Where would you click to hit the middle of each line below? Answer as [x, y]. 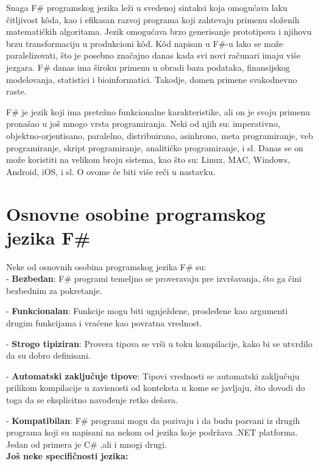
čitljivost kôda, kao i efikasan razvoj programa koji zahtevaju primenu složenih [153, 19]
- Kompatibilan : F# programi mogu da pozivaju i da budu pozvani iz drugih [153, 420]
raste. [16, 91]
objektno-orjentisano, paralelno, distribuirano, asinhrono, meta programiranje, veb [160, 135]
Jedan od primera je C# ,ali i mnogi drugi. [87, 444]
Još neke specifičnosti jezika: [67, 456]
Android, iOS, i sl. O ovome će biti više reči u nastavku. [111, 171]
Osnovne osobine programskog [136, 213]
